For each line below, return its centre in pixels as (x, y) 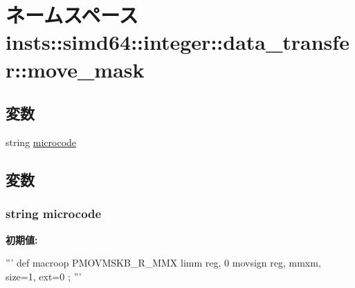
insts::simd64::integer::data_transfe (177, 42)
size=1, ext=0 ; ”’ (44, 276)
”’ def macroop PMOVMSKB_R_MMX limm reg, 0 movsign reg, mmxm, (163, 263)
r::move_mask (75, 69)
